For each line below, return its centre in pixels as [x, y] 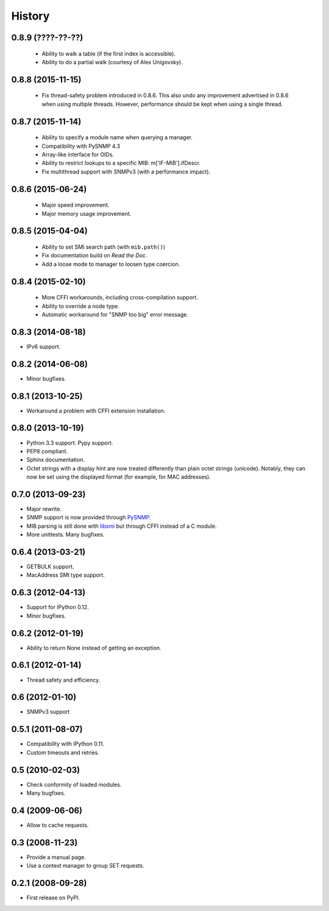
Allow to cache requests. [58, 825]
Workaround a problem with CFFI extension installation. [96, 411]
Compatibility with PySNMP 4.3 [81, 146]
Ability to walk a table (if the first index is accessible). [109, 53]
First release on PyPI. [53, 898]
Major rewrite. [44, 509]
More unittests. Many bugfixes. [65, 535]
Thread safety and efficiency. [63, 680]
